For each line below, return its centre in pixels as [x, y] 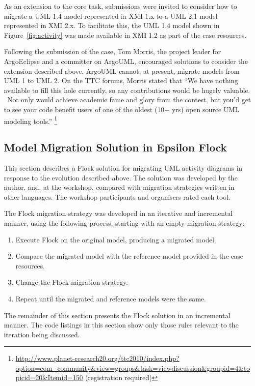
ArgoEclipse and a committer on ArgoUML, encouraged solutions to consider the [126, 61]
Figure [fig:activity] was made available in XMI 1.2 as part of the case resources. [125, 35]
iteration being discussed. [42, 334]
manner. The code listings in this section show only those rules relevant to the [121, 325]
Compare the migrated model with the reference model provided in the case [129, 256]
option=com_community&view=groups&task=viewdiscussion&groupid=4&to [133, 368]
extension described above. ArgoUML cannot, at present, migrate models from [122, 71]
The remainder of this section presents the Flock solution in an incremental [117, 315]
